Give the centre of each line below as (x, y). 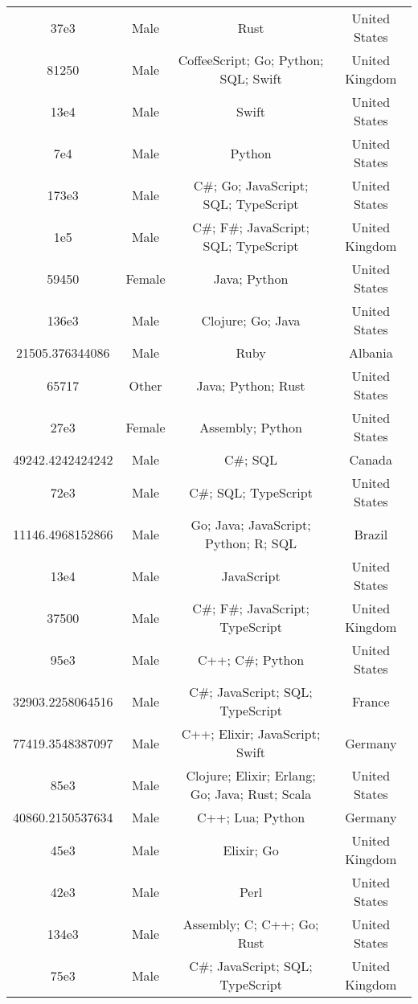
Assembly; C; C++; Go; (251, 924)
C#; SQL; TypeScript (251, 492)
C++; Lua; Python (251, 817)
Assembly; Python (251, 427)
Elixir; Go (251, 850)
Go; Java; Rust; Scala (251, 794)
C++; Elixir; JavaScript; (251, 734)
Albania (371, 352)
